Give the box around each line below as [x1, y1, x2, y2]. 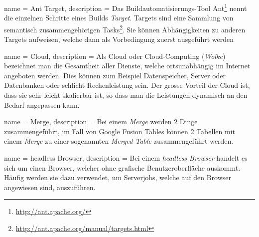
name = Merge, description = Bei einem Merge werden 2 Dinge [4, 116, 198, 127]
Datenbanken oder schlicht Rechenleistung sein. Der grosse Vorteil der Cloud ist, [4, 80, 250, 90]
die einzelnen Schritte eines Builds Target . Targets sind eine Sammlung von [4, 12, 234, 23]
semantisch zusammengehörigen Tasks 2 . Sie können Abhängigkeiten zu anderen [4, 22, 246, 34]
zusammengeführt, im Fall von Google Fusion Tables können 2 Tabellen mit [4, 126, 235, 136]
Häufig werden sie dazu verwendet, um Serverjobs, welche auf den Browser [4, 172, 232, 183]
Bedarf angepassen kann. [4, 99, 80, 110]
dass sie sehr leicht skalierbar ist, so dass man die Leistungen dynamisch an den [4, 90, 248, 100]
